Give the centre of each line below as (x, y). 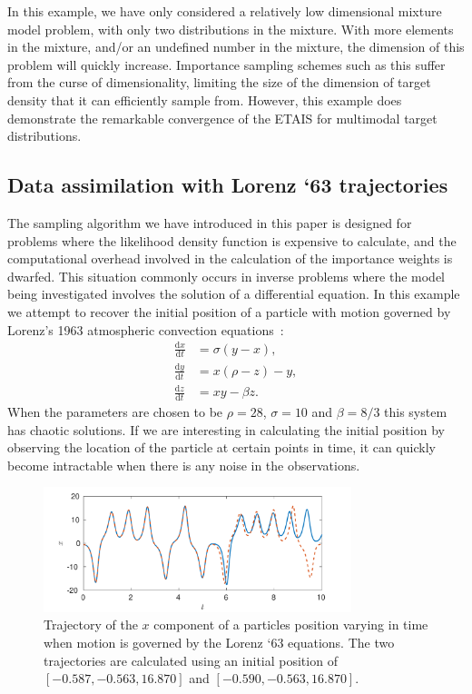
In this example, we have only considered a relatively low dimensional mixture (225, 11)
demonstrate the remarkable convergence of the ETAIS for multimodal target (222, 118)
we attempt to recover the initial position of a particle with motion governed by (229, 311)
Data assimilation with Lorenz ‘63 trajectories (228, 185)
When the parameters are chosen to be (115, 412)
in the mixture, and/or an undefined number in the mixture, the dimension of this (236, 47)
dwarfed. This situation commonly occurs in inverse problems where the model (226, 276)
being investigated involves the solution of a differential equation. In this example (234, 294)
